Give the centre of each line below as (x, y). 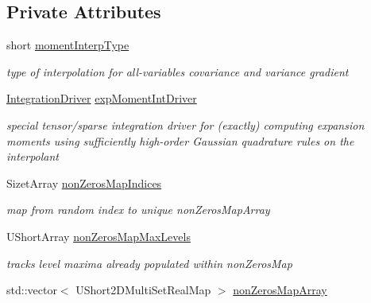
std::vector (32, 290)
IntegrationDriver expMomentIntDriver (102, 98)
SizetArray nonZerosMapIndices (84, 183)
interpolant (33, 156)
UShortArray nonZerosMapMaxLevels (99, 236)
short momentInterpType (68, 45)
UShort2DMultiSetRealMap (143, 290)
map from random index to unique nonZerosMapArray (138, 210)
